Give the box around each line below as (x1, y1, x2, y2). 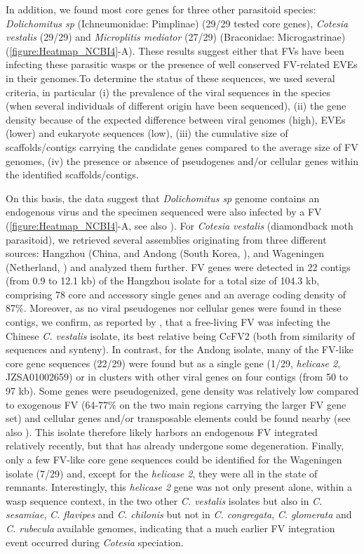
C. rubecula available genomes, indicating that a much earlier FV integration (6, 520, 335, 535)
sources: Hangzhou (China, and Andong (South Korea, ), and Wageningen (6, 246, 325, 260)
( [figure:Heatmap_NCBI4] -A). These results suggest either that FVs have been (6, 43, 344, 58)
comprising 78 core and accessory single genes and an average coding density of (6, 286, 346, 301)
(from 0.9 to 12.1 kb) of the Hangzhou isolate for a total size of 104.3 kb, (6, 273, 320, 288)
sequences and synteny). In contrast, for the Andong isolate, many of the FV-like (6, 342, 354, 357)
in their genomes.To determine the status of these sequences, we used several (6, 70, 335, 85)
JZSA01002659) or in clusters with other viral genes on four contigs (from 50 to (6, 369, 349, 384)
